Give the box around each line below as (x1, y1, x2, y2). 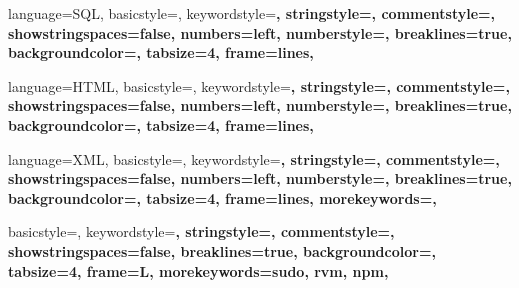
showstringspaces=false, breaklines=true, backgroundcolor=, (8, 240, 436, 261)
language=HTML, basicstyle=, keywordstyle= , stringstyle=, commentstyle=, (8, 75, 510, 96)
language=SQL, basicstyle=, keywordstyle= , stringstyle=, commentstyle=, (8, 3, 496, 23)
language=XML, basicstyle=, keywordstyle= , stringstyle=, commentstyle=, (8, 148, 500, 169)
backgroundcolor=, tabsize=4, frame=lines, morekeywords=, (8, 187, 437, 208)
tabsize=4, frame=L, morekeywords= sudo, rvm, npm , (8, 260, 389, 281)
